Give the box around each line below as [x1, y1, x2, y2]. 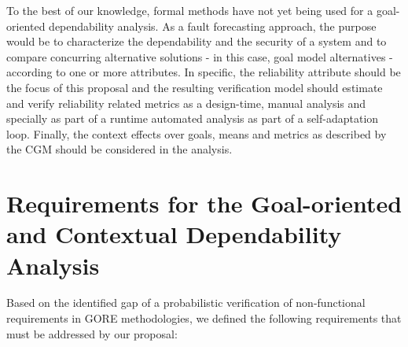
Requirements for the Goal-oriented [6, 187, 402, 220]
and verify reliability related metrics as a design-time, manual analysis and [6, 94, 366, 111]
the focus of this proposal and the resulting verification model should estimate [6, 79, 383, 95]
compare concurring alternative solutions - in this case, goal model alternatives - [6, 48, 393, 65]
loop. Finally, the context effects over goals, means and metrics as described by [6, 125, 387, 142]
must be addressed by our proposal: [6, 325, 178, 341]
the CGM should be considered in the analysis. [6, 141, 233, 157]
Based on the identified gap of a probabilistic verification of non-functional [6, 294, 366, 311]
